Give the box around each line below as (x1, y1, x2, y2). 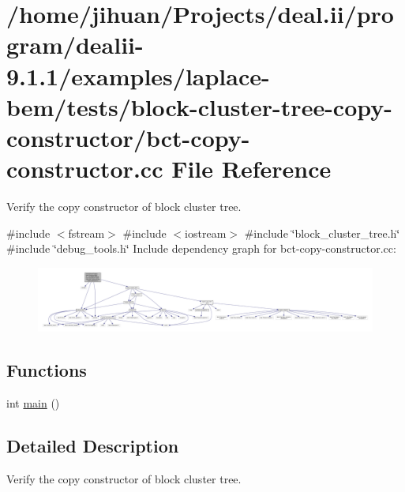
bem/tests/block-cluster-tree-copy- (6, 90, 392, 122)
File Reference (171, 152, 332, 185)
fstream (68, 224, 105, 241)
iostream (185, 224, 227, 241)
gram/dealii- (6, 28, 144, 61)
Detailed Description (6, 433, 179, 457)
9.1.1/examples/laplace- (6, 59, 270, 92)
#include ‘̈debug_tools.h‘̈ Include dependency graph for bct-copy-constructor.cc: (6, 240, 396, 257)
